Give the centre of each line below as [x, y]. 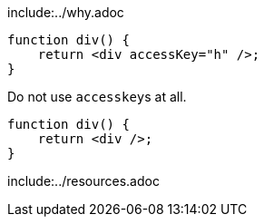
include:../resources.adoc [83, 181]
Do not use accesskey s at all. [97, 97]
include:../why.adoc [66, 12]
